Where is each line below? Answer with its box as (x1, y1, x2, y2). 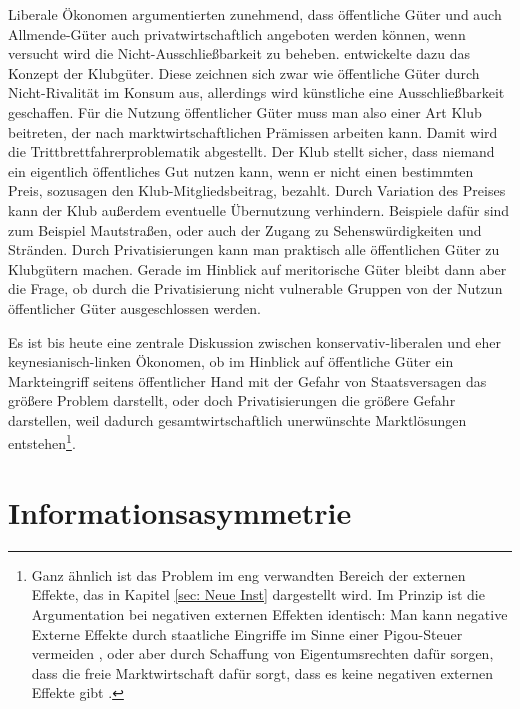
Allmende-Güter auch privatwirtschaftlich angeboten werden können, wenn (8, 23, 466, 44)
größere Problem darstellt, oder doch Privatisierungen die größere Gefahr (8, 390, 456, 411)
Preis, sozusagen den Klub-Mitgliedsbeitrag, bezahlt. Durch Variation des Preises (8, 180, 506, 201)
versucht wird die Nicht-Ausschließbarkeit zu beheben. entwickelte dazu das (8, 43, 471, 64)
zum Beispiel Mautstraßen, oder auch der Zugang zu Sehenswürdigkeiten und (8, 219, 482, 240)
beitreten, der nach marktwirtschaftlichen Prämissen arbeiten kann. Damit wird (8, 121, 498, 142)
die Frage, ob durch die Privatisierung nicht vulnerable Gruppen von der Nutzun (8, 278, 503, 299)
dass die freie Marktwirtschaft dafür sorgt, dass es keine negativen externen (31, 662, 493, 683)
